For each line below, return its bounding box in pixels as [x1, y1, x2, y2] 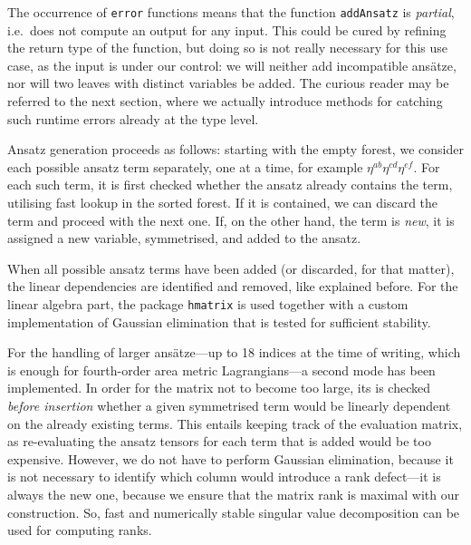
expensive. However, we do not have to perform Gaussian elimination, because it [7, 449, 454, 468]
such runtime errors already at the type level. [7, 109, 259, 128]
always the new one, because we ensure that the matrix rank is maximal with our [7, 484, 459, 503]
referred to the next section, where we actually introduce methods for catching [7, 92, 443, 111]
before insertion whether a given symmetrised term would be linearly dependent [7, 396, 451, 414]
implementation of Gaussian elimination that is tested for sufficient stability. [7, 312, 431, 331]
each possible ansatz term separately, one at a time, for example [7, 157, 363, 176]
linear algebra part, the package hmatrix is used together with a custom [7, 294, 409, 313]
